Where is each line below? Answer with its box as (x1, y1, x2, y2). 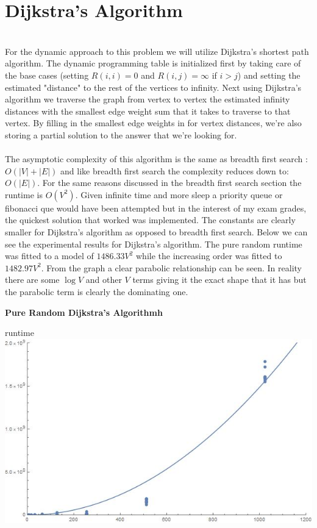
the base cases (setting (5, 68, 89, 81)
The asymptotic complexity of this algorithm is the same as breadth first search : (5, 152, 308, 165)
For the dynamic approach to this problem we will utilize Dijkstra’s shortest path (5, 45, 309, 57)
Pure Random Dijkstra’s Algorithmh (5, 305, 163, 318)
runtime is (5, 188, 43, 201)
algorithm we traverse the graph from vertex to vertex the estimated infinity (5, 93, 290, 105)
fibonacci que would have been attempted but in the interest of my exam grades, (5, 201, 307, 214)
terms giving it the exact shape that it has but (132, 273, 307, 286)
